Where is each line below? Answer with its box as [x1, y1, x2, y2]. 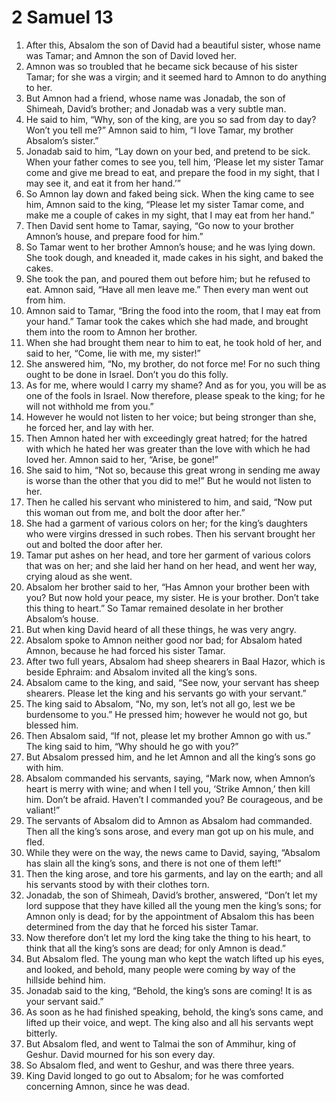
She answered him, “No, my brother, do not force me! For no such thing [25, 357, 321, 370]
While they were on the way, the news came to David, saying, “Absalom [25, 846, 321, 858]
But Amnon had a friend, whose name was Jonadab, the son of [25, 92, 286, 104]
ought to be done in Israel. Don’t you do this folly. [25, 368, 229, 380]
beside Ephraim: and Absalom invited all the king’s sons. [25, 666, 258, 678]
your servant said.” [25, 995, 104, 1007]
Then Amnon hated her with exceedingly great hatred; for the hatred [25, 432, 308, 444]
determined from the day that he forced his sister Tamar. [25, 921, 259, 933]
